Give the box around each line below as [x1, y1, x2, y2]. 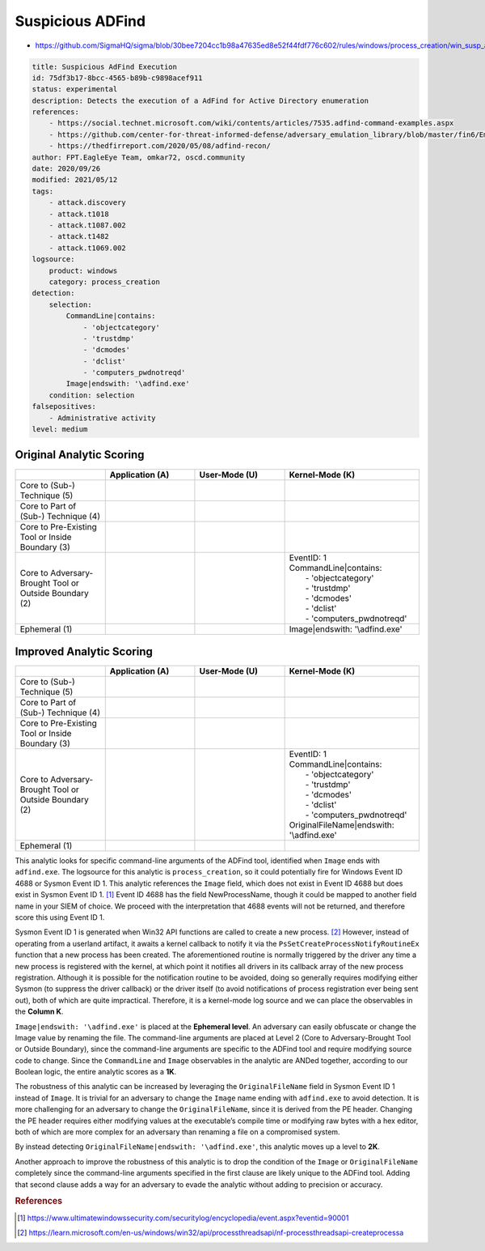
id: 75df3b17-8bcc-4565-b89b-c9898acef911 [32, 73, 203, 83]
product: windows [48, 266, 118, 275]
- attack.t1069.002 [48, 243, 127, 253]
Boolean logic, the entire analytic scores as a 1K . [15, 1067, 177, 1077]
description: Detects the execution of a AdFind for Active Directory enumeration [32, 96, 369, 105]
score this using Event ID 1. [15, 913, 105, 922]
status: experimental [32, 85, 118, 94]
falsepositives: [32, 402, 97, 411]
